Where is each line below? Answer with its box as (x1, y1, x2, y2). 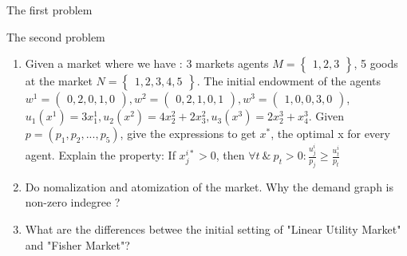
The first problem (6, 2, 93, 18)
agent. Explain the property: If (25, 147, 176, 163)
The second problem (6, 28, 105, 45)
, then (215, 147, 245, 163)
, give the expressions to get (120, 125, 256, 142)
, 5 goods (354, 55, 398, 72)
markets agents (196, 55, 269, 72)
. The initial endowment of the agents (196, 73, 381, 89)
